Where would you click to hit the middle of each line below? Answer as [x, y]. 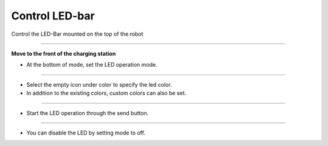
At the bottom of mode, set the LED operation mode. [92, 65]
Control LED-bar [53, 16]
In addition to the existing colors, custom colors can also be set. [106, 93]
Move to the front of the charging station [63, 53]
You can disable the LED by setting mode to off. [86, 133]
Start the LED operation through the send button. [87, 113]
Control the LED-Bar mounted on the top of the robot [77, 34]
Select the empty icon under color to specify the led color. [99, 84]
